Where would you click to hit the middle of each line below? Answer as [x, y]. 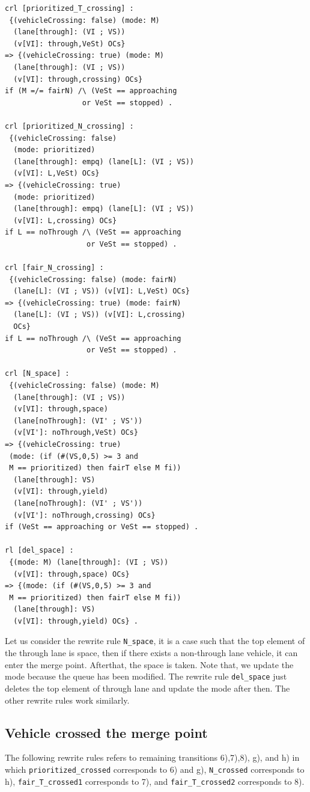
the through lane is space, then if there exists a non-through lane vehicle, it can [151, 653]
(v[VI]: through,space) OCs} [71, 574]
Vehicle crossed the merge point [106, 732]
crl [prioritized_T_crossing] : [69, 8]
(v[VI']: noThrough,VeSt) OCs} [76, 433]
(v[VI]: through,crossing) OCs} [78, 79]
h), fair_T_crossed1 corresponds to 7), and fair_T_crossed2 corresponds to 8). [155, 781]
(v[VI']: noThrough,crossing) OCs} [84, 515]
